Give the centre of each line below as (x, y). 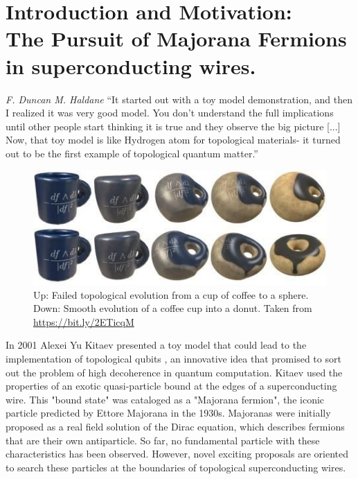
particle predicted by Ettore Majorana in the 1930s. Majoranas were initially (168, 413)
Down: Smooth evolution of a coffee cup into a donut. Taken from (173, 308)
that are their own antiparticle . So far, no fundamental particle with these (163, 440)
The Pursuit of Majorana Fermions (176, 38)
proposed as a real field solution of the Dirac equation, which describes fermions (175, 427)
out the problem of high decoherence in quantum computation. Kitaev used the (174, 372)
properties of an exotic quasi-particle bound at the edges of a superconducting (171, 386)
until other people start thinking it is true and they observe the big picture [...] (173, 126)
